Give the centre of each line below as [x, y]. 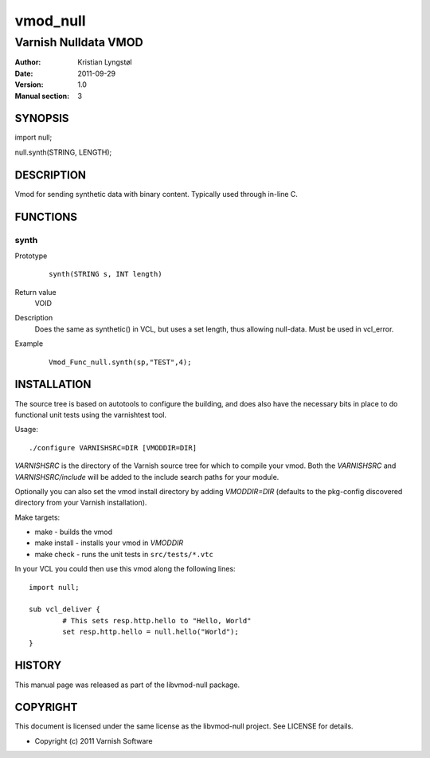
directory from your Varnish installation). [81, 503]
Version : [29, 84]
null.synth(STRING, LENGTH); [63, 152]
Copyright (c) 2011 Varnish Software [94, 740]
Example [29, 344]
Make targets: [37, 517]
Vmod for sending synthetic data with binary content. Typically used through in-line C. [156, 194]
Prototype [31, 256]
